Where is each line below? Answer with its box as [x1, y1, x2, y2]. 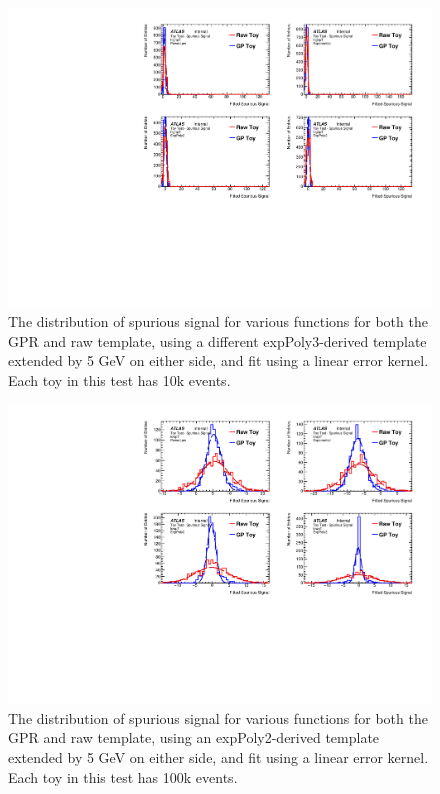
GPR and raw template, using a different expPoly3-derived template [8, 330, 427, 351]
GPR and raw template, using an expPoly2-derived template [8, 727, 380, 748]
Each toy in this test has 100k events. [8, 766, 238, 787]
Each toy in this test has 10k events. [8, 370, 231, 391]
